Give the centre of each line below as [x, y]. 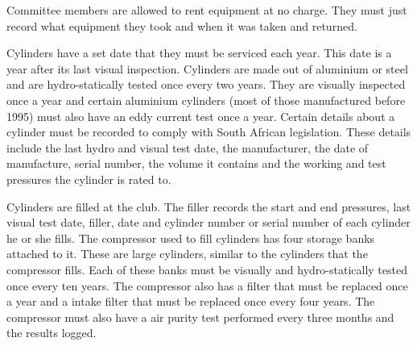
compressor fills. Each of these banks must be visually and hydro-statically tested [207, 269]
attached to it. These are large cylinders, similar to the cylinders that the [187, 254]
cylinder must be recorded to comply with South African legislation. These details [209, 132]
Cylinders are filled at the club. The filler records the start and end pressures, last [209, 206]
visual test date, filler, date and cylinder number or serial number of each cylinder [208, 222]
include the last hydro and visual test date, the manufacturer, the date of [188, 147]
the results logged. [52, 333]
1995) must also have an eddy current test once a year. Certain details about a [201, 116]
